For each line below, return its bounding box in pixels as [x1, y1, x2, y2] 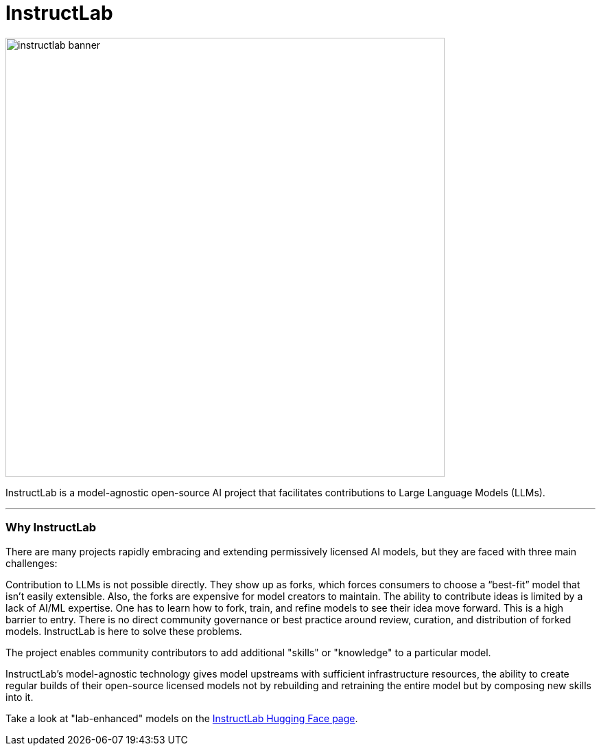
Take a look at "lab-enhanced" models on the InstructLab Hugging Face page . [5, 712, 358, 724]
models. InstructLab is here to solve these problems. [5, 625, 242, 637]
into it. [5, 691, 34, 703]
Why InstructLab [5, 520, 97, 535]
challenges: [5, 557, 58, 569]
